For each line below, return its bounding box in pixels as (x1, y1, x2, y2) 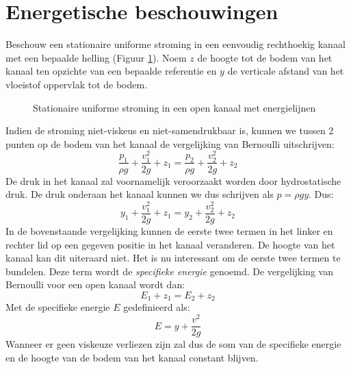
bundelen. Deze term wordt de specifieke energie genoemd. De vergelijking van (5, 264, 333, 278)
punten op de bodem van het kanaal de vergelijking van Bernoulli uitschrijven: (5, 136, 335, 151)
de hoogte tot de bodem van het (197, 50, 333, 64)
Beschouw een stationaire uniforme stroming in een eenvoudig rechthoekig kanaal (5, 37, 346, 51)
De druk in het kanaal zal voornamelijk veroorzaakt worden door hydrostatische (5, 173, 341, 188)
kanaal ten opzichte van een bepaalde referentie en (5, 64, 217, 78)
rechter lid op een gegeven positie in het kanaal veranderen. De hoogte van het (5, 237, 335, 251)
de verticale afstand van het (227, 64, 344, 78)
